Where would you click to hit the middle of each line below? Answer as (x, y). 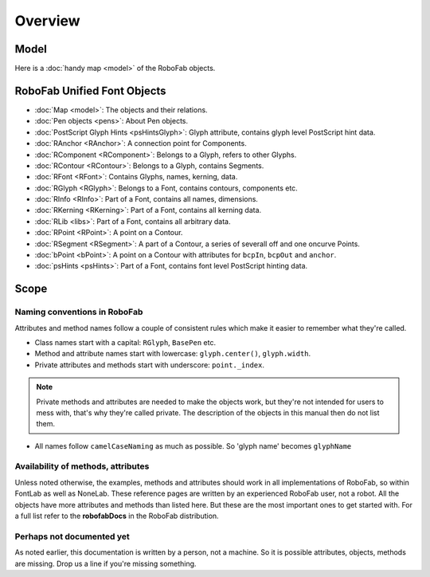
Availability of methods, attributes (82, 466)
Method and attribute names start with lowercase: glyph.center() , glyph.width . (173, 354)
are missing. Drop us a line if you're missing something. (106, 563)
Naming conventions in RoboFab (79, 312)
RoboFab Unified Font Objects (90, 90)
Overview (47, 21)
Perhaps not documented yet (72, 536)
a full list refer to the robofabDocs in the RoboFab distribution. (117, 516)
